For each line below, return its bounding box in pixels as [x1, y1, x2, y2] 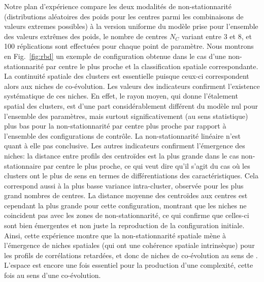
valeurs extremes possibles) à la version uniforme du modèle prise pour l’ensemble [4, 21, 258, 32]
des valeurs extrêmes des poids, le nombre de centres [4, 30, 168, 41]
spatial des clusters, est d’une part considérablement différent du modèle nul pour [4, 100, 258, 111]
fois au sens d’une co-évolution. [4, 270, 101, 280]
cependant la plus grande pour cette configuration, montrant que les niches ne [4, 200, 247, 210]
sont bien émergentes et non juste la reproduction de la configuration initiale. [4, 220, 245, 231]
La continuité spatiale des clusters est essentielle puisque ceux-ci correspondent [4, 71, 249, 81]
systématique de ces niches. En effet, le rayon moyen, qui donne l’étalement [4, 90, 238, 101]
